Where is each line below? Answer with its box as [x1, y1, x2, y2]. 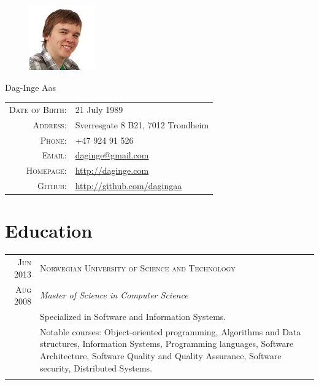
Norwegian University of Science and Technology [40, 261, 236, 274]
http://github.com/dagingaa [75, 179, 182, 192]
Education [5, 218, 93, 243]
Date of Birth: [9, 103, 67, 115]
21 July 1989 [75, 103, 123, 115]
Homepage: [26, 164, 67, 177]
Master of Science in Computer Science [40, 289, 188, 301]
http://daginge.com [75, 164, 149, 177]
